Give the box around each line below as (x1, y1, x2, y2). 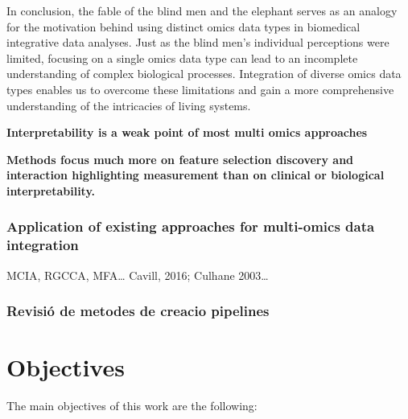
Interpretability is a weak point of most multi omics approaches (6, 124, 368, 141)
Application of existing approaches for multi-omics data (6, 216, 375, 236)
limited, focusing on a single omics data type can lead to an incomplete (6, 49, 358, 66)
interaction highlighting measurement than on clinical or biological (6, 166, 385, 183)
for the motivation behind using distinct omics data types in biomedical (6, 18, 361, 35)
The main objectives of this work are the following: (6, 397, 258, 414)
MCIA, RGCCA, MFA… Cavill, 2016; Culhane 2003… (6, 266, 269, 283)
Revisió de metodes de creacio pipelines (6, 301, 270, 321)
